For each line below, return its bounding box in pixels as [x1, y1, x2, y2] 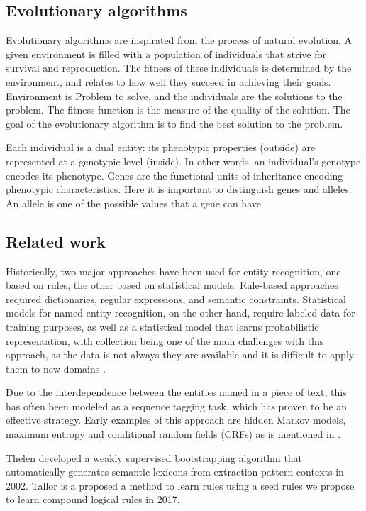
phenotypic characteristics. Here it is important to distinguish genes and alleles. [6, 182, 352, 197]
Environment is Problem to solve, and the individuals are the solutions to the [6, 88, 343, 103]
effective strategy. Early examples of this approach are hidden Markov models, [6, 412, 346, 427]
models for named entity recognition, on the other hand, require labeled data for [6, 305, 355, 320]
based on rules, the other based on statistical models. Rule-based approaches [6, 278, 338, 292]
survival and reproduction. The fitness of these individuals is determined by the [6, 60, 352, 75]
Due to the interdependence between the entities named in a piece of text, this [6, 385, 347, 400]
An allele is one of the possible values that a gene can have [6, 195, 261, 210]
